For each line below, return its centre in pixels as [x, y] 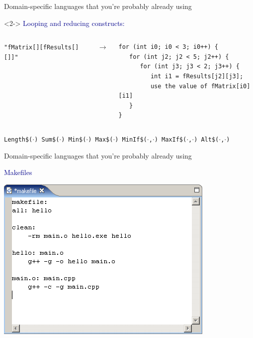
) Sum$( [47, 139]
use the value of [179, 86]
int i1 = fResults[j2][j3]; [197, 76]
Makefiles [18, 172]
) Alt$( [207, 139]
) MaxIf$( [170, 139]
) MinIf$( [131, 139]
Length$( [18, 139]
